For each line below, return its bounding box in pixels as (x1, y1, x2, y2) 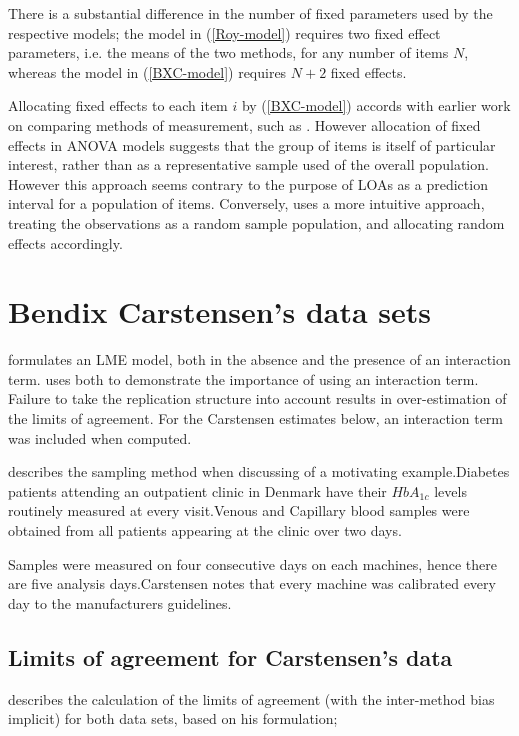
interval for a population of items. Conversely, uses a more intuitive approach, (8, 193, 485, 214)
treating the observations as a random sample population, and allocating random (8, 212, 505, 233)
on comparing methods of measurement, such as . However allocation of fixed (8, 114, 481, 135)
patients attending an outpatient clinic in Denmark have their (8, 480, 387, 501)
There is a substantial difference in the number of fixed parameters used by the (8, 3, 493, 23)
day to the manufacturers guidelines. (8, 592, 232, 613)
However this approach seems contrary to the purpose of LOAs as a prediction (8, 173, 488, 194)
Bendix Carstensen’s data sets (8, 291, 432, 332)
